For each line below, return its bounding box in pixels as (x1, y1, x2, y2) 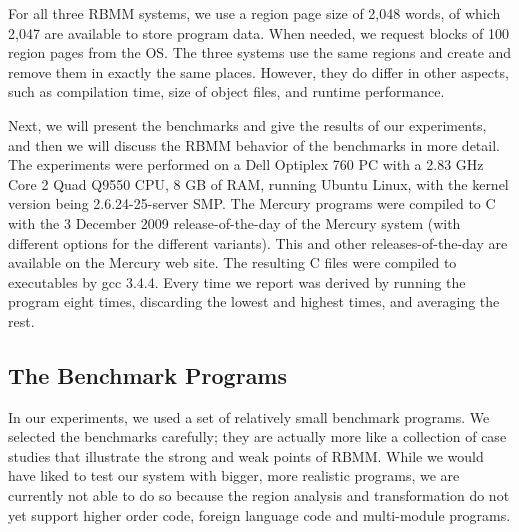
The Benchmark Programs (8, 359, 288, 390)
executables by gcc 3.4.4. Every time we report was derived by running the (8, 271, 466, 292)
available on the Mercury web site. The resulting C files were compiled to (8, 252, 457, 273)
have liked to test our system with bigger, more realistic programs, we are (8, 465, 460, 486)
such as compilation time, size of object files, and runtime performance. (8, 81, 445, 102)
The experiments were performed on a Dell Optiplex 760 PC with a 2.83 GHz (8, 154, 484, 175)
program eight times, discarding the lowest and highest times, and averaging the (8, 291, 500, 312)
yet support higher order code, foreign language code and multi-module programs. (8, 504, 511, 525)
